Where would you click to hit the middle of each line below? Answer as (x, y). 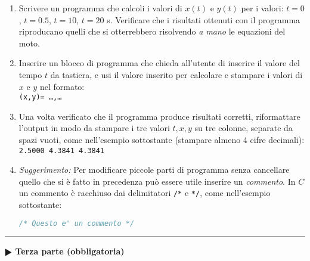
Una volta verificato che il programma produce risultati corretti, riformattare (159, 116)
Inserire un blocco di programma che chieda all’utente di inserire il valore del (159, 63)
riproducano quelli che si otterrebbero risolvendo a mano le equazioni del (152, 31)
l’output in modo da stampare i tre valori (94, 128)
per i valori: (262, 8)
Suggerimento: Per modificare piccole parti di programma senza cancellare (154, 170)
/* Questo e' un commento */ (77, 223)
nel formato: (62, 86)
